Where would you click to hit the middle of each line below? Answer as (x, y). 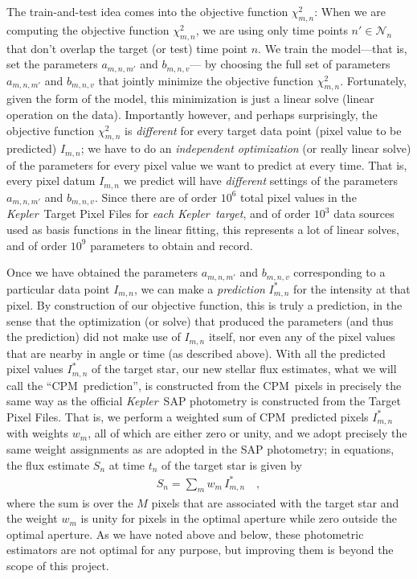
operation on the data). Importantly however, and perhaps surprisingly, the (192, 115)
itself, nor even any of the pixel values (302, 337)
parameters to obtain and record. (172, 245)
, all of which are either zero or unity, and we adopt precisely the (247, 433)
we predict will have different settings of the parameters (261, 181)
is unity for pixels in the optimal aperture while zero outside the (239, 518)
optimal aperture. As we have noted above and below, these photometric (185, 534)
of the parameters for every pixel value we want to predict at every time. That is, (207, 164)
